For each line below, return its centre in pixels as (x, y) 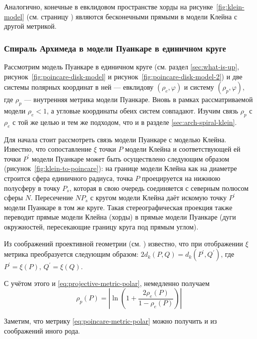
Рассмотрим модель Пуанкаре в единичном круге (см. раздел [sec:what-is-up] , (122, 66)
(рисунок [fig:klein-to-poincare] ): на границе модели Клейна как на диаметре (121, 168)
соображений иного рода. (42, 330)
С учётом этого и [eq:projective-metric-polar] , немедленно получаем (107, 283)
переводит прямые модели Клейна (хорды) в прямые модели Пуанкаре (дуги (120, 217)
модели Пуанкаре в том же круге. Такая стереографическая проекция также (118, 207)
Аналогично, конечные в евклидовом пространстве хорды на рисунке (109, 6)
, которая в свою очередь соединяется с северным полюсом (159, 188)
